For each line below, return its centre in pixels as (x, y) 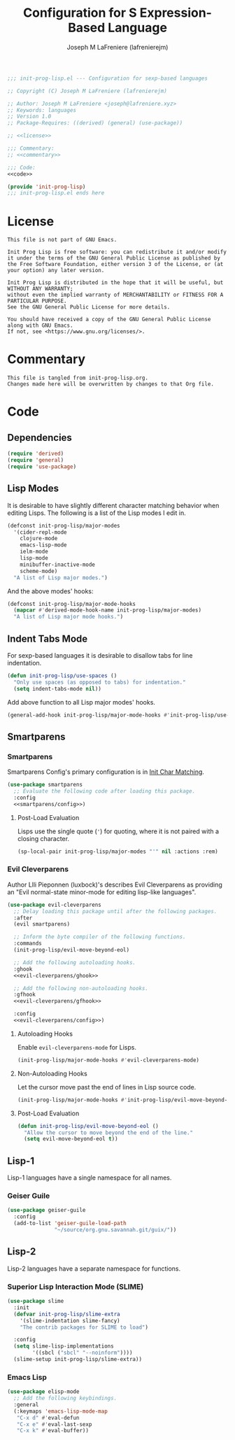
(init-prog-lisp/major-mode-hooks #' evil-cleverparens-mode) (108, 1060)
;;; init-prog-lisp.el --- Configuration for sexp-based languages (108, 78)
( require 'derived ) (36, 454)
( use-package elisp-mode (43, 1392)
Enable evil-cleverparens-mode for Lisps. (77, 1047)
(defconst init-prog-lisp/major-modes (64, 525)
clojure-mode (39, 539)
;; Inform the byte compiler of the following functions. (100, 937)
